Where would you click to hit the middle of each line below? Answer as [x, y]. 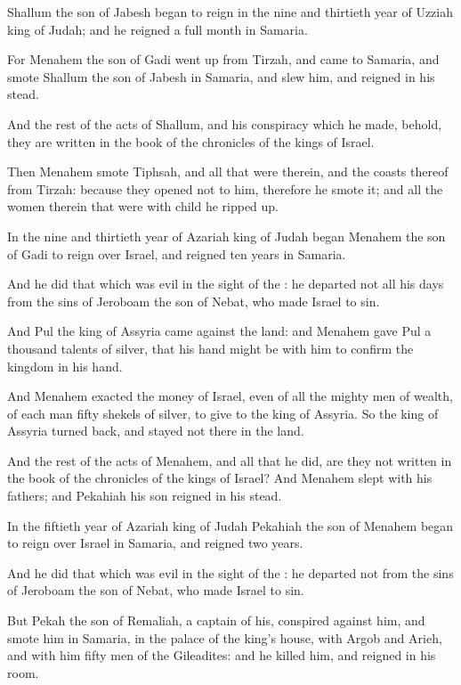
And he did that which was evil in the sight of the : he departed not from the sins [230, 572]
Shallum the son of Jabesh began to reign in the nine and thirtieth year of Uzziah [230, 12]
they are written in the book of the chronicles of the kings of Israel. [191, 141]
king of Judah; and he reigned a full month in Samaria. [158, 29]
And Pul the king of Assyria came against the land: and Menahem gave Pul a [219, 331]
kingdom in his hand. [65, 366]
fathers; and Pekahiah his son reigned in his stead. [145, 496]
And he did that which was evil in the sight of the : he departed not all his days [226, 284]
